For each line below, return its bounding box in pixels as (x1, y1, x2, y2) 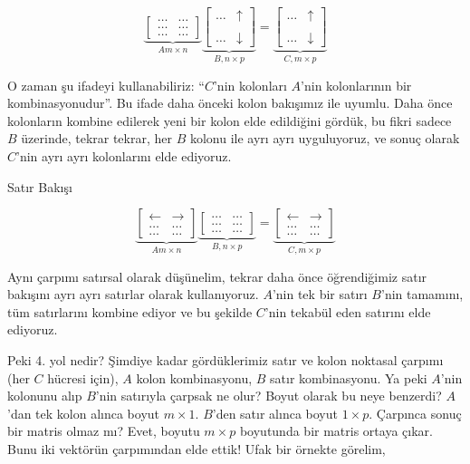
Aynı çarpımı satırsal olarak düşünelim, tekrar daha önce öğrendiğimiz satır (7, 266, 427, 285)
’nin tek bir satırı (272, 285, 368, 304)
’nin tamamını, (381, 285, 464, 304)
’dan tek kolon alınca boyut (7, 403, 160, 422)
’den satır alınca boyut (212, 403, 338, 422)
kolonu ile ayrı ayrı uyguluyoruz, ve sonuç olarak (189, 129, 460, 148)
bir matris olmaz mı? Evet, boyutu (7, 421, 200, 440)
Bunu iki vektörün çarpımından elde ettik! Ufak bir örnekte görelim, (7, 439, 386, 458)
